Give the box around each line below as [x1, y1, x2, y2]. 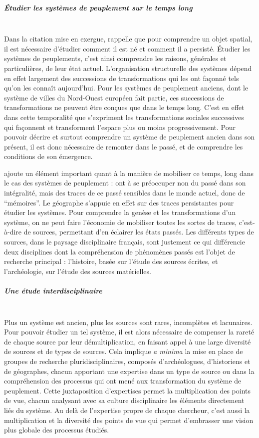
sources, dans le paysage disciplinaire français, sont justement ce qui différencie [4, 236, 245, 247]
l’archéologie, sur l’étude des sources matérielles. [4, 265, 151, 276]
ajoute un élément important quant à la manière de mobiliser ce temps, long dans [4, 167, 254, 178]
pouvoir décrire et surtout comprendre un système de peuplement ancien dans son [4, 131, 255, 142]
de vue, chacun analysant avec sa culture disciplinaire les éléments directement [4, 395, 245, 405]
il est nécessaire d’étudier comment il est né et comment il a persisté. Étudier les [4, 43, 251, 53]
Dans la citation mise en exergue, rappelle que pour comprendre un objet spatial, [4, 33, 253, 44]
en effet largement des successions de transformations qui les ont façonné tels [4, 72, 239, 83]
